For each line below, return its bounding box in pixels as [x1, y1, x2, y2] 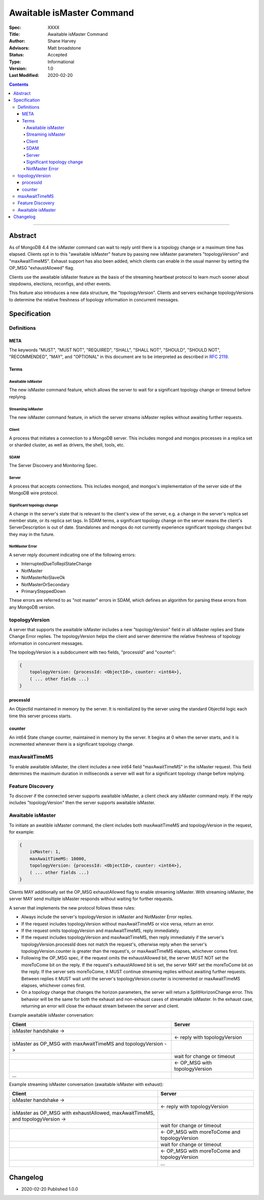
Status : [9, 52, 24, 58]
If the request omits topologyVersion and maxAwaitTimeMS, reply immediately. [21, 928, 180, 933]
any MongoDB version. [9, 604, 55, 610]
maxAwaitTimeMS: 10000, [29, 856, 87, 861]
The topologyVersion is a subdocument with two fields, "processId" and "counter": [9, 649, 176, 655]
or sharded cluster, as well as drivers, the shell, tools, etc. [9, 442, 125, 448]
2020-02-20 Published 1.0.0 [21, 1186, 78, 1192]
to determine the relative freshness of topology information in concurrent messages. [9, 296, 179, 302]
